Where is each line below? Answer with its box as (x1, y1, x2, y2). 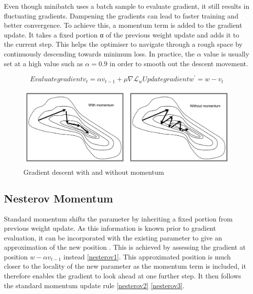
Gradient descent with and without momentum (23, 166, 164, 177)
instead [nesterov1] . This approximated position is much (63, 251, 231, 261)
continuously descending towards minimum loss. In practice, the (4, 48, 195, 58)
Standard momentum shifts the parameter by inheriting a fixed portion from (4, 213, 233, 223)
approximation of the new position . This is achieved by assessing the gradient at (4, 242, 246, 252)
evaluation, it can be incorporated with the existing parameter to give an (4, 232, 222, 242)
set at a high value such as (4, 58, 83, 68)
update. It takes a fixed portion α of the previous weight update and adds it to (4, 29, 239, 39)
